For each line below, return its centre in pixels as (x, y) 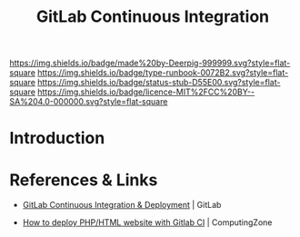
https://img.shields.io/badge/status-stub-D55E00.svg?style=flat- (159, 83)
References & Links (84, 180)
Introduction (57, 138)
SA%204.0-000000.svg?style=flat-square (89, 102)
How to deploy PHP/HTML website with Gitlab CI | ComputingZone (147, 222)
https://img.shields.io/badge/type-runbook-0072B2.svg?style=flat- (163, 73)
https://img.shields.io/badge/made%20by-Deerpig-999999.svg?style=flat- (150, 63)
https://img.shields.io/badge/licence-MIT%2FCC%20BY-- (146, 92)
